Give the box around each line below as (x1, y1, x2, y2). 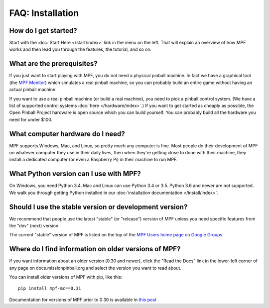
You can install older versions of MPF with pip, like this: (9, 274, 123, 280)
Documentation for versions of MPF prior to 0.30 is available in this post (9, 297, 157, 303)
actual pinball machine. (9, 87, 57, 93)
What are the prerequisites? (9, 60, 98, 68)
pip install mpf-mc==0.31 (18, 286, 82, 291)
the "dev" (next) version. (9, 222, 60, 228)
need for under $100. (9, 116, 52, 122)
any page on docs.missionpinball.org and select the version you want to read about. (9, 265, 182, 271)
